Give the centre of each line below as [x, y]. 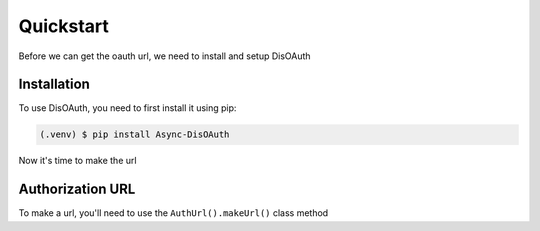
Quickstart [64, 26]
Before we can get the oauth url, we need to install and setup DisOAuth [164, 56]
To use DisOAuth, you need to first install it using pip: [127, 108]
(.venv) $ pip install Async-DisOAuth [134, 134]
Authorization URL [77, 189]
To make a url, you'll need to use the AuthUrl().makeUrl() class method [173, 213]
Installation [54, 84]
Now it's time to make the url [77, 161]
